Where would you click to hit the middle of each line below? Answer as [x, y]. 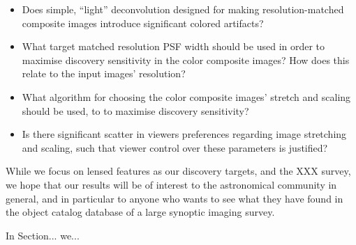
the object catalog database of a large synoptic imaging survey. [140, 212]
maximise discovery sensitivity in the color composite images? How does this [186, 60]
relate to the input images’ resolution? [104, 73]
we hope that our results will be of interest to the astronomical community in [171, 184]
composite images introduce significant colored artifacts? [143, 23]
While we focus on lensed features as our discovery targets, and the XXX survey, [178, 171]
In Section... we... [43, 235]
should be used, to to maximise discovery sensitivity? [135, 110]
